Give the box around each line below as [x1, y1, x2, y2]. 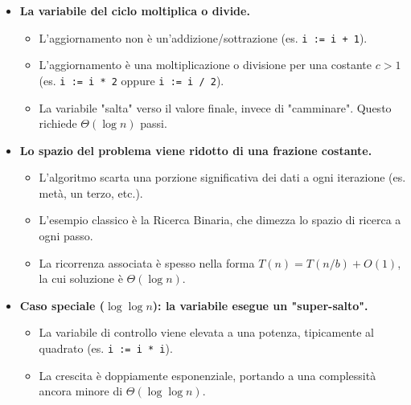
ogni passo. [39, 227, 93, 244]
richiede [39, 115, 77, 132]
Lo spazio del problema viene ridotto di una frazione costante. [19, 141, 372, 158]
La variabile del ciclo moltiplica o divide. [19, 2, 250, 18]
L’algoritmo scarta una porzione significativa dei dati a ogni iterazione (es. [39, 169, 406, 186]
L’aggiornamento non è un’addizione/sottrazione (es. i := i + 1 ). [39, 29, 368, 46]
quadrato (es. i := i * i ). [39, 340, 173, 357]
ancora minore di [39, 382, 123, 399]
